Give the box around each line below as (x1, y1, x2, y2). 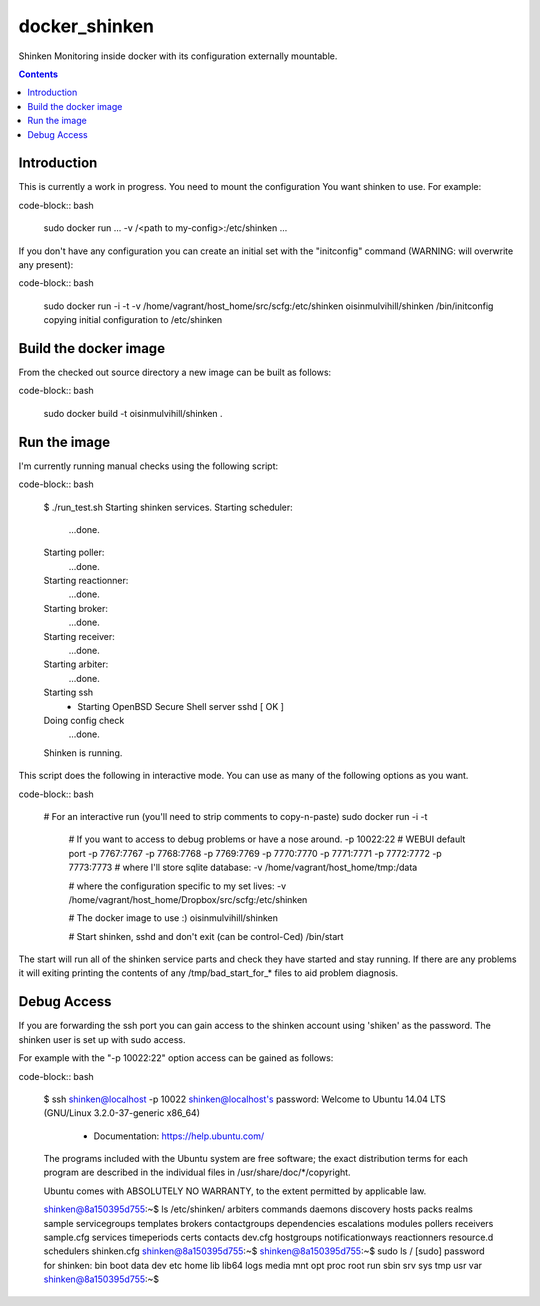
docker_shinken (18, 15, 155, 37)
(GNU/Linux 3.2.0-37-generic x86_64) (43, 1107, 200, 1119)
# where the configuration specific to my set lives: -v (68, 880, 287, 892)
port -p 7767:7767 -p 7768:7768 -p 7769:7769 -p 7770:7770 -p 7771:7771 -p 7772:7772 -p (68, 847, 442, 859)
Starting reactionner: (43, 575, 129, 587)
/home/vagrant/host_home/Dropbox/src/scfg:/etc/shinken (68, 893, 308, 905)
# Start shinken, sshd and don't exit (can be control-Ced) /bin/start (68, 930, 344, 942)
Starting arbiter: (43, 658, 109, 670)
